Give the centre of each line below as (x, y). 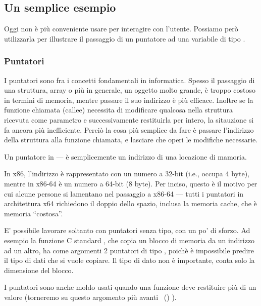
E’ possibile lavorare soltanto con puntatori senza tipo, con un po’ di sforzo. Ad (127, 230)
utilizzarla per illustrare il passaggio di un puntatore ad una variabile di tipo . (125, 38)
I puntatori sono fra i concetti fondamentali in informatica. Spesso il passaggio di (129, 80)
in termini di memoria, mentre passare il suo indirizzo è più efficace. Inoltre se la (129, 100)
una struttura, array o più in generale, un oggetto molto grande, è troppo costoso (130, 90)
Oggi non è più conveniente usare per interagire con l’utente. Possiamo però (121, 29)
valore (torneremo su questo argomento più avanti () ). (90, 297)
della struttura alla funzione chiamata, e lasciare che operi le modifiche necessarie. (131, 140)
